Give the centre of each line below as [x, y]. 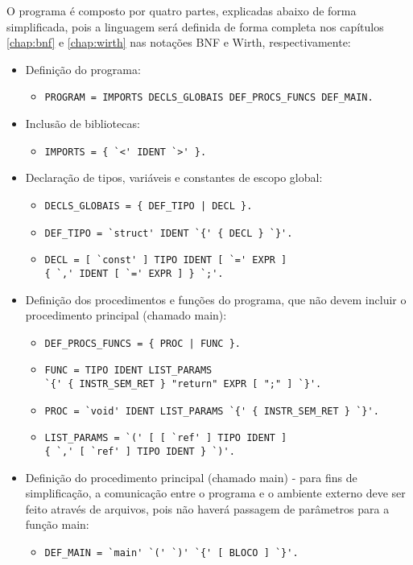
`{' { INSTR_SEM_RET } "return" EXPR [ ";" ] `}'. [183, 384]
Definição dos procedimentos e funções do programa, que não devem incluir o [216, 299]
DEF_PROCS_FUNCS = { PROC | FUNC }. [142, 343]
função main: [57, 524]
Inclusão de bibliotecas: [83, 124]
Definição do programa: [83, 69]
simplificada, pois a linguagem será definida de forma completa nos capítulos [195, 26]
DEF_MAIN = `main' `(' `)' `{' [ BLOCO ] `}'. [171, 553]
